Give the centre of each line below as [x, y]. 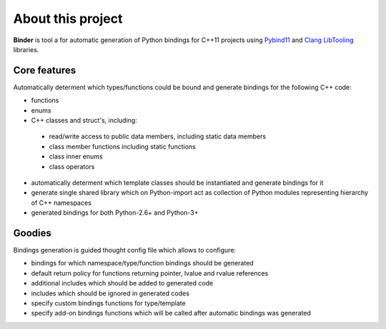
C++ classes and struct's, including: [84, 121]
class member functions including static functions [122, 146]
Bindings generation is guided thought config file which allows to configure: [124, 250]
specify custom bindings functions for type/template [108, 303]
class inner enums [76, 156]
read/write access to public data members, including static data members [158, 136]
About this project [68, 19]
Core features [45, 70]
